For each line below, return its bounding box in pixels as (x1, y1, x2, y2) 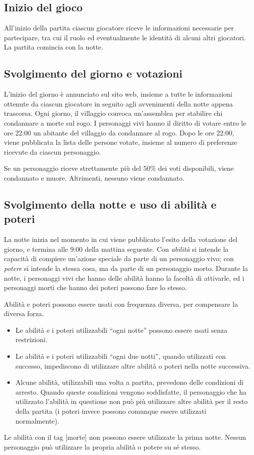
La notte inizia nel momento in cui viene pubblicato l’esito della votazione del (4, 234, 238, 244)
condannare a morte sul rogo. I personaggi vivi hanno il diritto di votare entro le (4, 117, 246, 128)
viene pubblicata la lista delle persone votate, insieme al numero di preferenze (4, 137, 237, 147)
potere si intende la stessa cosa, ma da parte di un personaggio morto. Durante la (4, 263, 248, 273)
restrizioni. (15, 334, 48, 345)
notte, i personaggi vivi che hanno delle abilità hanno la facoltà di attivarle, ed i (4, 272, 245, 283)
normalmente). (15, 415, 59, 426)
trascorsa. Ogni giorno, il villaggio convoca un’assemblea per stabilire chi (4, 108, 223, 118)
